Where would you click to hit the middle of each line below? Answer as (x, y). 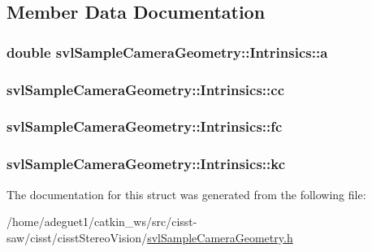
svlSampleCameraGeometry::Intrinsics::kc (146, 164)
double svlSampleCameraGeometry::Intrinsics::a (167, 52)
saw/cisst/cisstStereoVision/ (77, 237)
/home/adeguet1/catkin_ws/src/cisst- (102, 222)
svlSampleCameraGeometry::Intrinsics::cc (146, 89)
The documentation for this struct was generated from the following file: (186, 194)
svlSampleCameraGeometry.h (220, 237)
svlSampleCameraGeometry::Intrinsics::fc (145, 126)
